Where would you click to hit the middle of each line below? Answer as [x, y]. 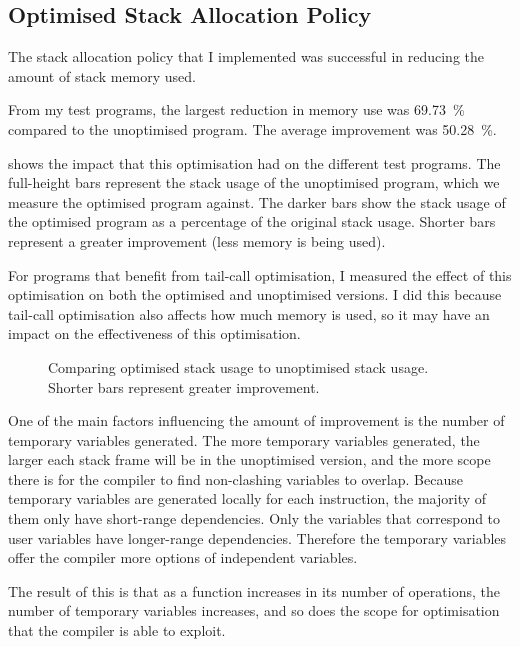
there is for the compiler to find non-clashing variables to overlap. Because [235, 478]
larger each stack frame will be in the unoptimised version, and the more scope [249, 459]
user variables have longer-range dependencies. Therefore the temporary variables [257, 537]
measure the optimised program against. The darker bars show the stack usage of [257, 201]
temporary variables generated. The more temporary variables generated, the [244, 439]
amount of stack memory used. [102, 75]
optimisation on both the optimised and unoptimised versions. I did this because [255, 294]
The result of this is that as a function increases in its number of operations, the [254, 590]
